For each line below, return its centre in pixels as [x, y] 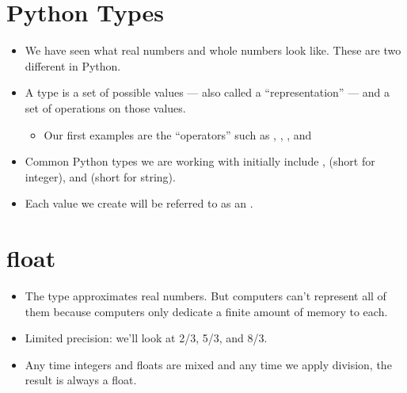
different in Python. [73, 65]
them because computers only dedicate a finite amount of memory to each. [206, 311]
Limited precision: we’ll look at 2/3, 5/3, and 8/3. [146, 338]
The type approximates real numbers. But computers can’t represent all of [205, 296]
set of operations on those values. [105, 107]
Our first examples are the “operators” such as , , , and [178, 134]
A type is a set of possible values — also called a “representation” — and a [207, 92]
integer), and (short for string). [100, 176]
